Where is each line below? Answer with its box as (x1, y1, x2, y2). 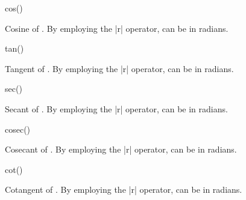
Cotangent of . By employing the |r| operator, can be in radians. (5, 183, 242, 196)
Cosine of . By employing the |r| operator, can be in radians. (5, 22, 229, 34)
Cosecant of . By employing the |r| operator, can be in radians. (5, 143, 237, 156)
